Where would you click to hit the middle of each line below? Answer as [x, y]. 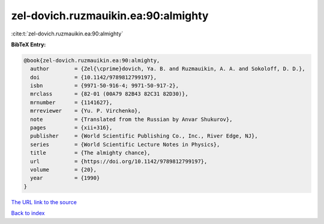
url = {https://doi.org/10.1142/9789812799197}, [119, 161]
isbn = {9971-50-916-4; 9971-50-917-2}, [105, 86]
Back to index [28, 213]
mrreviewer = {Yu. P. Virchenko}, [85, 111]
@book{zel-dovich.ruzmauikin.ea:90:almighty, [92, 60]
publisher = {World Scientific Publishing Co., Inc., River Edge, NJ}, [144, 136]
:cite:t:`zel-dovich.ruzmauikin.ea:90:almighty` [67, 34]
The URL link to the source [44, 202]
